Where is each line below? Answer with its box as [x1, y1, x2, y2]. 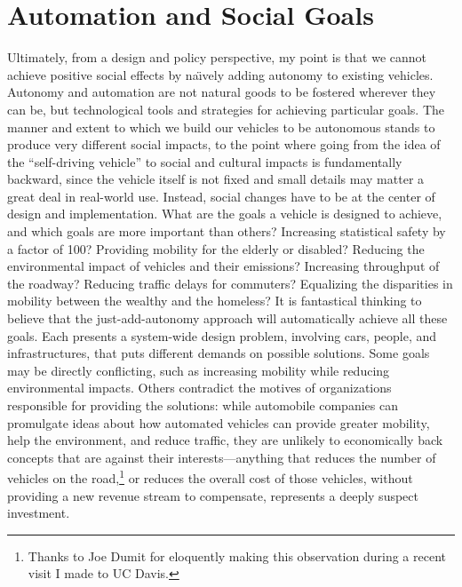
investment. [7, 504, 70, 522]
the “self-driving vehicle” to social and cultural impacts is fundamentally [7, 152, 402, 171]
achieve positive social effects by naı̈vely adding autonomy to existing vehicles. [7, 65, 434, 83]
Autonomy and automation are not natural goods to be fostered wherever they [7, 83, 436, 101]
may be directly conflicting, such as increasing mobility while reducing [7, 361, 390, 379]
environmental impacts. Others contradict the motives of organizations [7, 378, 392, 397]
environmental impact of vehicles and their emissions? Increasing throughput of [7, 257, 440, 275]
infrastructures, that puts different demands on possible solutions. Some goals [7, 344, 430, 362]
